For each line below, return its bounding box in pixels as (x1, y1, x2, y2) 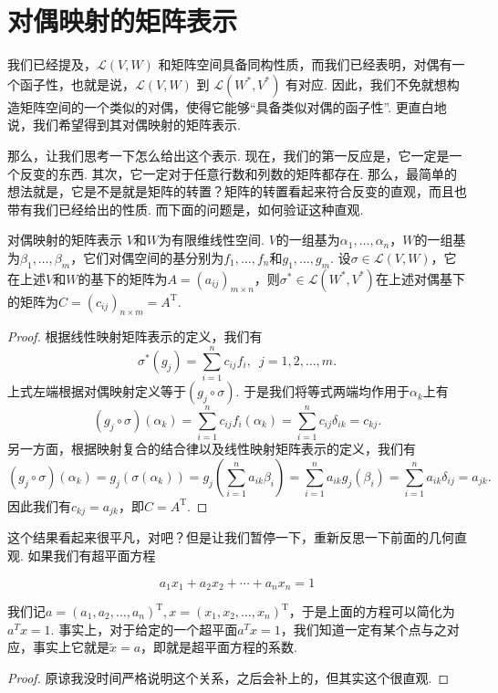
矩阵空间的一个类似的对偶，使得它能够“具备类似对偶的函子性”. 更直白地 (19, 97, 447, 116)
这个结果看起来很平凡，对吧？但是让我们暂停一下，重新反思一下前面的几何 (7, 528, 454, 547)
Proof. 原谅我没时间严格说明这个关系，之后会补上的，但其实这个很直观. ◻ (7, 667, 450, 687)
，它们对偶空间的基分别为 (70, 247, 224, 267)
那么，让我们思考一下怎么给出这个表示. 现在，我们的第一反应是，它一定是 (7, 145, 450, 164)
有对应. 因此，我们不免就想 (285, 74, 447, 93)
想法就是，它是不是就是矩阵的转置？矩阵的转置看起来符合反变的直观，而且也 (7, 182, 467, 201)
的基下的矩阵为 (78, 268, 168, 288)
